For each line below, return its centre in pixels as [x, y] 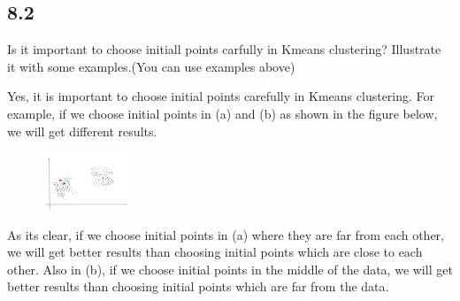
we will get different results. [82, 131]
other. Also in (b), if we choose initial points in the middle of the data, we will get [230, 269]
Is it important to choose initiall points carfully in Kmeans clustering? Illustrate [224, 49]
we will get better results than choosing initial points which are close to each [215, 252]
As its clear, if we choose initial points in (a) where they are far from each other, [226, 234]
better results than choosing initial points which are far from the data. [198, 286]
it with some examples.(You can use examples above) [151, 66]
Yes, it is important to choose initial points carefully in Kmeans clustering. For [221, 96]
